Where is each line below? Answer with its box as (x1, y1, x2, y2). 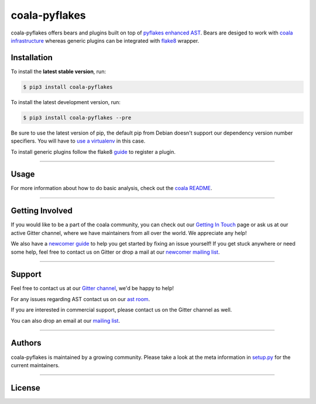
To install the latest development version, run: (11, 98, 121, 105)
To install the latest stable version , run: (11, 68, 107, 75)
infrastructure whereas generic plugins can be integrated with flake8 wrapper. (11, 37, 200, 44)
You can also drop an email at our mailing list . (11, 317, 120, 324)
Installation (11, 53, 53, 63)
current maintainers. (11, 361, 60, 368)
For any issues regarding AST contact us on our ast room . (11, 295, 150, 302)
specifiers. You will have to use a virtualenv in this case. (11, 137, 146, 144)
